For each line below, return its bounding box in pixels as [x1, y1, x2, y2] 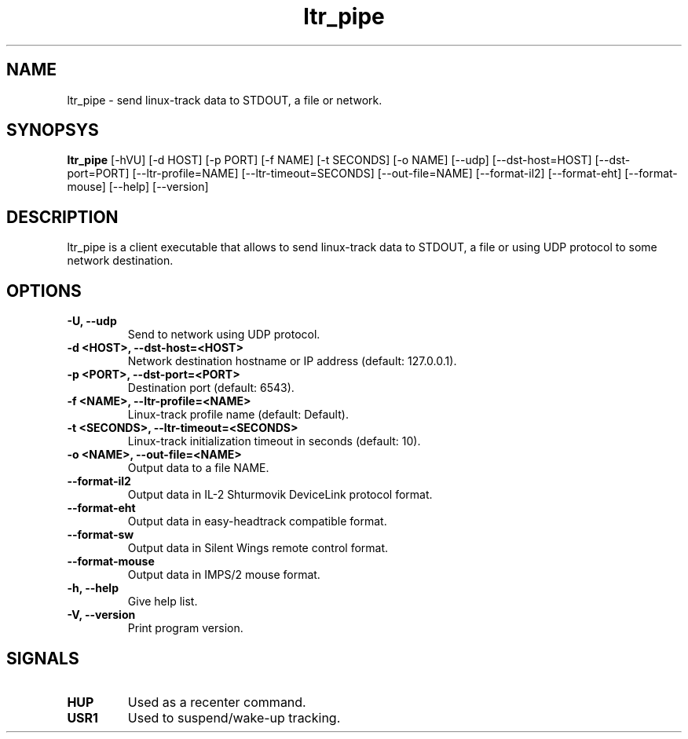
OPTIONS [6, 280, 82, 301]
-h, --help [67, 581, 119, 595]
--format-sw [67, 528, 134, 542]
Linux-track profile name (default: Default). [127, 408, 349, 422]
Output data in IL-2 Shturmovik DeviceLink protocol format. [127, 488, 433, 502]
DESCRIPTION [6, 207, 119, 227]
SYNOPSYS [6, 120, 99, 141]
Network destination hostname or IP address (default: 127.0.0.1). [127, 354, 457, 368]
